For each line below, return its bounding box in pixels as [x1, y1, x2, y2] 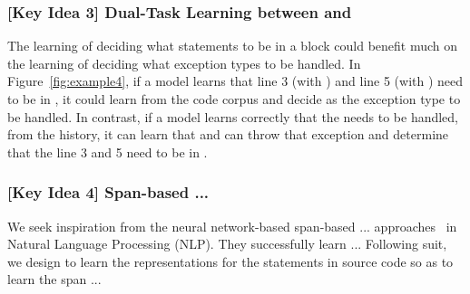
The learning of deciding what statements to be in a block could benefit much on [7, 36, 458, 55]
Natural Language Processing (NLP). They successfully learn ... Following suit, [7, 234, 447, 253]
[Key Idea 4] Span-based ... [7, 181, 210, 204]
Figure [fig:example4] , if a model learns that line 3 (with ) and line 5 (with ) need [7, 71, 464, 90]
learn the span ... [7, 270, 102, 289]
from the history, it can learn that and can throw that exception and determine [7, 125, 449, 144]
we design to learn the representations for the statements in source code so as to [7, 251, 454, 270]
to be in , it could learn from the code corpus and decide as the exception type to [7, 90, 461, 108]
